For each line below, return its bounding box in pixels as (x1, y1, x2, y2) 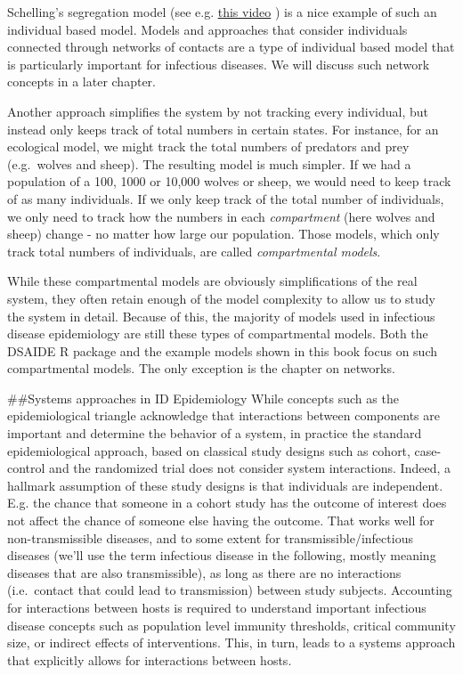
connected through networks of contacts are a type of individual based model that (7, 37, 455, 56)
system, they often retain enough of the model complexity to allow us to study (7, 289, 435, 307)
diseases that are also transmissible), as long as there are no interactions (7, 563, 402, 581)
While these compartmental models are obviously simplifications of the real (7, 272, 418, 290)
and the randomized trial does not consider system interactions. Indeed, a (49, 459, 451, 477)
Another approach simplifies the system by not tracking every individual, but (7, 102, 429, 120)
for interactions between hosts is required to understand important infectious (7, 598, 426, 616)
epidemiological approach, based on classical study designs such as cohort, (7, 441, 410, 459)
